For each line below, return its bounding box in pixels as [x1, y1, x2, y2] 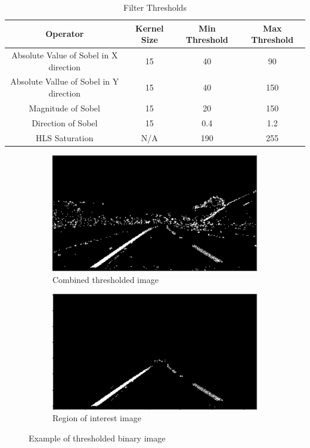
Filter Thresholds [123, 1, 187, 13]
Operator [45, 27, 84, 40]
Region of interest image [52, 412, 141, 424]
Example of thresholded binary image [29, 431, 166, 444]
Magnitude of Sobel [29, 101, 100, 114]
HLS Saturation [36, 131, 94, 144]
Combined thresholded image [52, 273, 159, 285]
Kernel [135, 21, 164, 34]
